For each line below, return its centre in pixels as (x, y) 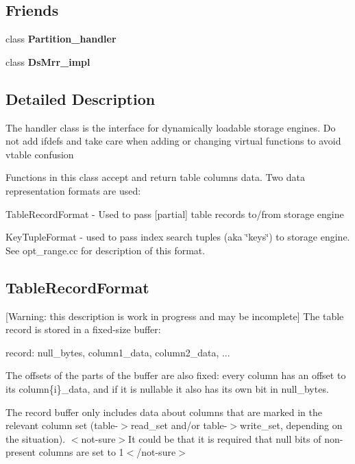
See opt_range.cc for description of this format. (106, 250)
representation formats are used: (73, 190)
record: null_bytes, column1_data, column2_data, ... (118, 352)
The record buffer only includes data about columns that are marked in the (164, 412)
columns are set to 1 (81, 452)
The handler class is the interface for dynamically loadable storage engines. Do (171, 127)
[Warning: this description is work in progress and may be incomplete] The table (175, 316)
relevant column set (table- (62, 425)
